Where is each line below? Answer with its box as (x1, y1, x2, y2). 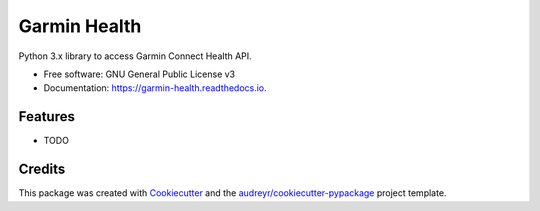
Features (18, 108, 75, 125)
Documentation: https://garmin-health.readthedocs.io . (43, 82, 267, 94)
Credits (18, 161, 66, 178)
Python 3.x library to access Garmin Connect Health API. (18, 50, 252, 62)
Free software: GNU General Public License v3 (43, 68, 236, 80)
